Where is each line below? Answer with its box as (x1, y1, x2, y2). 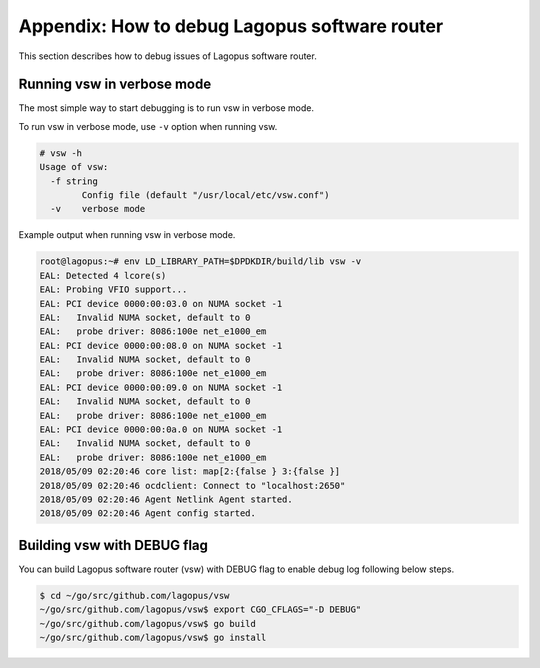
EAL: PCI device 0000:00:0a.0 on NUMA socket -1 (39, 424, 283, 435)
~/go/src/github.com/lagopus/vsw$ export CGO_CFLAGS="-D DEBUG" (39, 604, 362, 615)
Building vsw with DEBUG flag (18, 536, 209, 554)
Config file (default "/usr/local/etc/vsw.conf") (81, 190, 330, 200)
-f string (50, 175, 99, 187)
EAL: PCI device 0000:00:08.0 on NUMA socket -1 (39, 340, 283, 351)
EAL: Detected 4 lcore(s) (39, 270, 167, 281)
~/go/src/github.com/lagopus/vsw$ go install (39, 632, 267, 644)
